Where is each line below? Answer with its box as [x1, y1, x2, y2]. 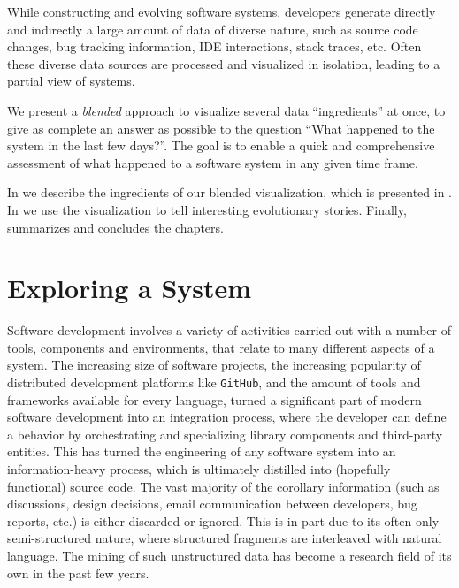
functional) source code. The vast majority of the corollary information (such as [7, 477, 440, 495]
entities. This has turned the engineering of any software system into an [7, 442, 396, 461]
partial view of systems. [7, 72, 135, 90]
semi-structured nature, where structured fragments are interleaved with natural [7, 529, 442, 547]
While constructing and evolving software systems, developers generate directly [7, 3, 436, 20]
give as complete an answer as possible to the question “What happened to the [7, 118, 435, 137]
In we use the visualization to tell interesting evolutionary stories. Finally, [7, 200, 407, 218]
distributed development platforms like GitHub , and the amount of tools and [7, 373, 421, 392]
